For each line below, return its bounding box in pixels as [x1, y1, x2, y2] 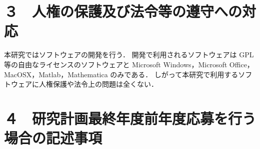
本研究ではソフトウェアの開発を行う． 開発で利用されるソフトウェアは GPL [4, 49, 254, 60]
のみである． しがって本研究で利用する [110, 69, 238, 79]
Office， [229, 59, 254, 69]
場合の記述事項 [4, 128, 102, 148]
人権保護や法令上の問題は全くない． [38, 79, 158, 89]
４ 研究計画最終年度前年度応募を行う [4, 108, 256, 128]
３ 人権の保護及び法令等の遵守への [4, 1, 242, 21]
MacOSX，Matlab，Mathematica [4, 69, 108, 79]
